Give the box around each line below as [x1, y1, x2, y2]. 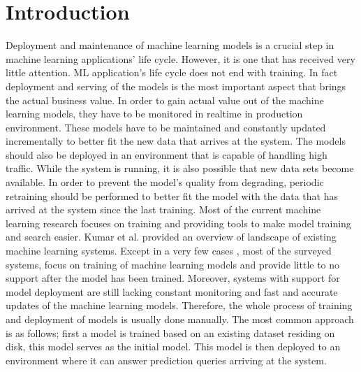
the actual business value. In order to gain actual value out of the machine [6, 92, 324, 107]
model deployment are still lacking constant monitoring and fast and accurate [6, 284, 338, 299]
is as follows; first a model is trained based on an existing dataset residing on [6, 325, 335, 340]
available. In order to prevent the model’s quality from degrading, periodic [6, 175, 324, 189]
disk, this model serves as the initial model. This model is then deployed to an [6, 339, 341, 354]
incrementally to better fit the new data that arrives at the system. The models [6, 134, 346, 148]
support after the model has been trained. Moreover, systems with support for [6, 271, 340, 285]
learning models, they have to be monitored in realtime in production [6, 106, 303, 121]
